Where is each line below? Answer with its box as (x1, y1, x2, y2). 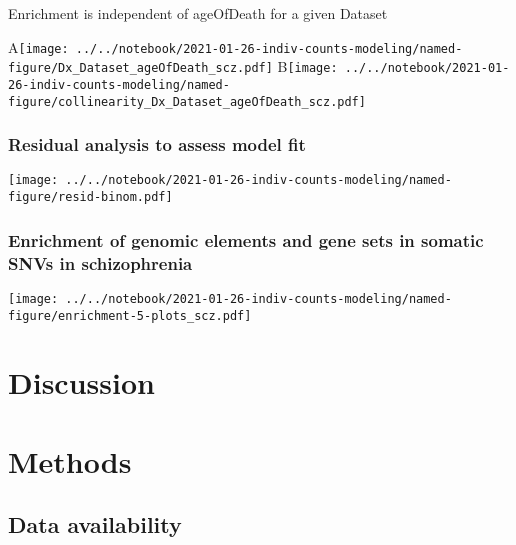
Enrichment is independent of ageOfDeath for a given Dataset (8, 3, 388, 23)
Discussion (8, 362, 155, 403)
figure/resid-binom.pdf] (8, 190, 173, 205)
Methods (8, 440, 132, 481)
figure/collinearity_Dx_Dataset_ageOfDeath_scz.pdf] (8, 94, 366, 109)
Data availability (8, 509, 182, 540)
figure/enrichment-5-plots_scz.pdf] (8, 308, 252, 323)
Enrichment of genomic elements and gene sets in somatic (8, 227, 484, 252)
